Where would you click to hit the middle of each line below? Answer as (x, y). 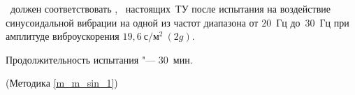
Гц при (334, 22)
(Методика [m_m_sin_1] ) (62, 83)
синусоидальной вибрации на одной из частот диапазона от (132, 22)
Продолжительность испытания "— (81, 59)
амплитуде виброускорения (63, 36)
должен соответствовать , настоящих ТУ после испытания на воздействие (170, 8)
